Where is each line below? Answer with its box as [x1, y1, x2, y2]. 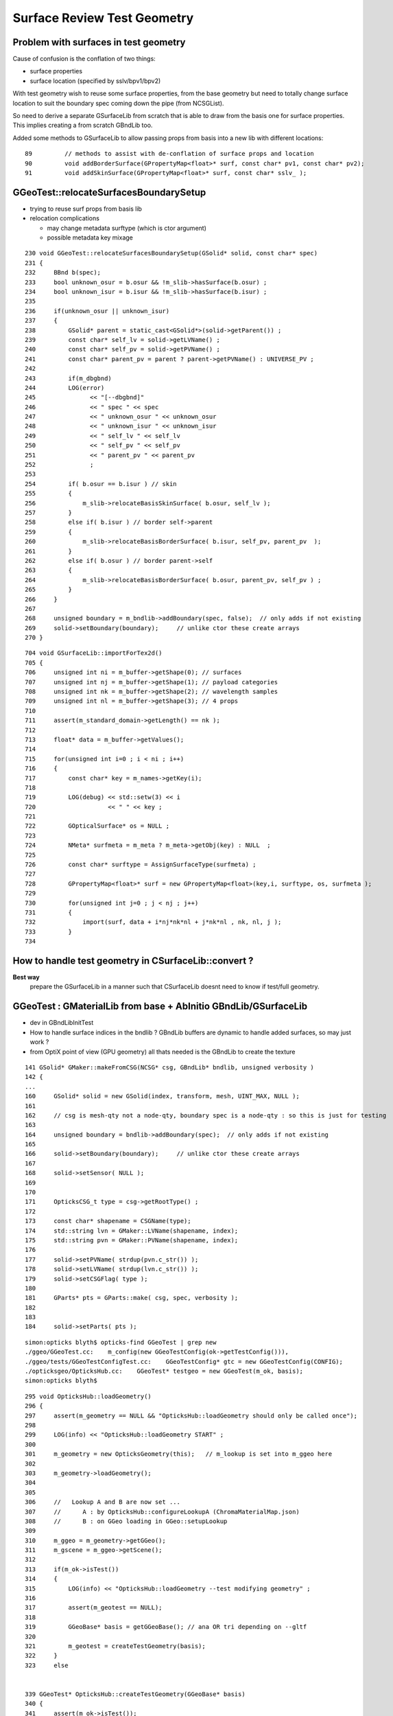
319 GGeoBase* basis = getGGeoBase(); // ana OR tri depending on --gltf [25, 1623, 307, 1631]
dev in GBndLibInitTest [29, 1019, 94, 1027]
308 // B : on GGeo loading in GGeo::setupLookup [25, 1517, 228, 1525]
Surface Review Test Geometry [12, 10, 194, 25]
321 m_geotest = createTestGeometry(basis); [25, 1642, 206, 1650]
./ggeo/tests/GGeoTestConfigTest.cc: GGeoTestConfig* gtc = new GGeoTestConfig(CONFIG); [25, 1358, 343, 1365]
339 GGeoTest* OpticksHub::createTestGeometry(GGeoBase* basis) [25, 1690, 246, 1698]
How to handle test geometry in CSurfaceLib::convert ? [12, 955, 254, 966]
